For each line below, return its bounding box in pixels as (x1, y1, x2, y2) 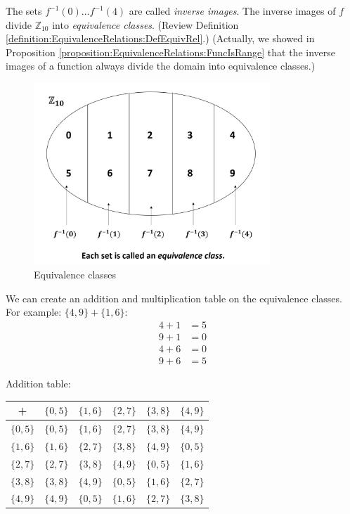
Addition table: (6, 376, 71, 391)
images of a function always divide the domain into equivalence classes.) (6, 58, 316, 73)
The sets (6, 4, 42, 18)
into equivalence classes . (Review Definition (52, 17, 239, 32)
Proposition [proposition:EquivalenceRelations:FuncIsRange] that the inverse (6, 44, 335, 59)
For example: (6, 304, 62, 319)
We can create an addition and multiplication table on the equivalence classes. (6, 290, 342, 305)
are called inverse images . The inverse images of (129, 4, 336, 18)
